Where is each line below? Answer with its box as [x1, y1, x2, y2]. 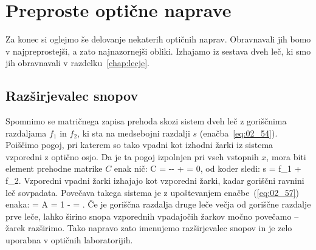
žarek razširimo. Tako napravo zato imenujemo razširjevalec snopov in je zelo [5, 221, 292, 234]
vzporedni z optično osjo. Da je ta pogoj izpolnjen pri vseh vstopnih [5, 150, 259, 163]
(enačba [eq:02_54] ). [199, 126, 278, 139]
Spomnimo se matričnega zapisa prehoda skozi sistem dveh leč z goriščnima [5, 115, 287, 127]
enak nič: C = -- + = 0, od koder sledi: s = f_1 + [114, 162, 301, 175]
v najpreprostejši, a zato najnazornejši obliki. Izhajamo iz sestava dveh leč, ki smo [5, 44, 311, 57]
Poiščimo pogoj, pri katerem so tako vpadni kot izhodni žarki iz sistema [5, 138, 273, 151]
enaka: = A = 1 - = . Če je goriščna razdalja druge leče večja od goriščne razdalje [5, 198, 311, 211]
